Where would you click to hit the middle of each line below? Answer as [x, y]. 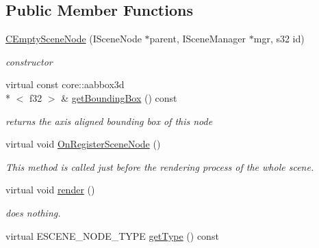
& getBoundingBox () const [119, 97]
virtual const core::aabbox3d [65, 84]
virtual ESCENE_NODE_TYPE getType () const [112, 235]
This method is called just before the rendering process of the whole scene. [160, 166]
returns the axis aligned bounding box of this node [109, 121]
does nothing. [33, 212]
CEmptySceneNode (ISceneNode [74, 39]
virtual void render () [50, 190]
